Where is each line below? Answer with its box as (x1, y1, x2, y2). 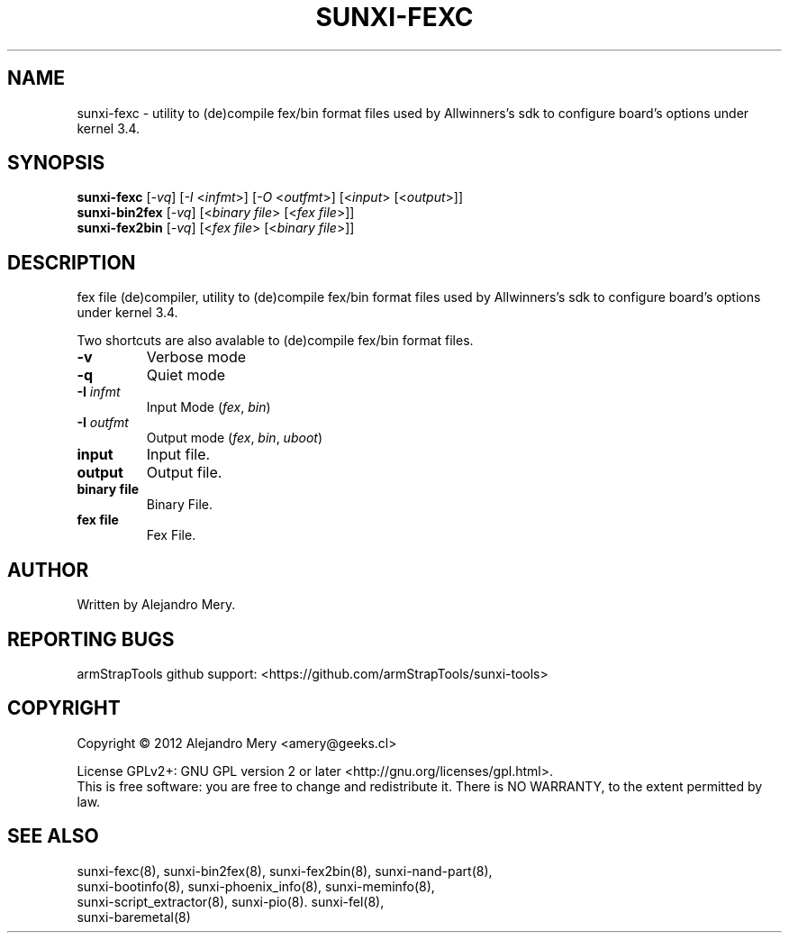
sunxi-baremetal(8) (77, 908, 191, 925)
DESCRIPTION (7, 251, 136, 274)
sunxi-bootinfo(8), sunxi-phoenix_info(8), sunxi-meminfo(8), (77, 878, 435, 894)
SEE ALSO (7, 825, 99, 848)
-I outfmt (77, 415, 129, 431)
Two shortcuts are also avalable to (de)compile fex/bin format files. (77, 333, 474, 349)
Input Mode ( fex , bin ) (146, 399, 271, 415)
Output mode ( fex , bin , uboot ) (146, 430, 322, 446)
